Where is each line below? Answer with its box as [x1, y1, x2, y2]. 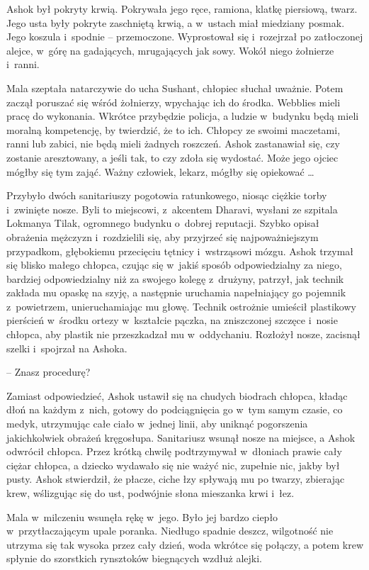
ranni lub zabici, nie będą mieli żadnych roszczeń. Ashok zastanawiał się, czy [6, 136, 340, 151]
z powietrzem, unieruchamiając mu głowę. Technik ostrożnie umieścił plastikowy [6, 298, 356, 313]
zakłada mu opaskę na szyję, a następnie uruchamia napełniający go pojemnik [6, 285, 346, 300]
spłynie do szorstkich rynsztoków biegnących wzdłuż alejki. [6, 551, 262, 566]
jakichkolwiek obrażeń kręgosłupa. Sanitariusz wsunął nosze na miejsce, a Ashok [6, 430, 356, 445]
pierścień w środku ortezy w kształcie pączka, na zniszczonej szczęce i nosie [6, 313, 338, 328]
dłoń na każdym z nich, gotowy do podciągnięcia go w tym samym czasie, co [6, 402, 343, 417]
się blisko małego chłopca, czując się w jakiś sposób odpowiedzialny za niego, [6, 257, 342, 272]
